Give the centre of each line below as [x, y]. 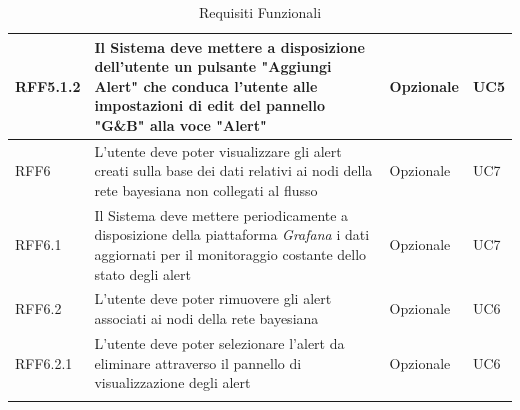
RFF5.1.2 [48, 85]
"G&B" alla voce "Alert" [180, 124]
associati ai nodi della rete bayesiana [206, 318]
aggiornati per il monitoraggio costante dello [230, 254]
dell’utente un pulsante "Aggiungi [213, 66]
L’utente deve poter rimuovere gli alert [213, 298]
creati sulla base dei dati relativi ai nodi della [233, 170]
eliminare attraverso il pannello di [198, 362]
